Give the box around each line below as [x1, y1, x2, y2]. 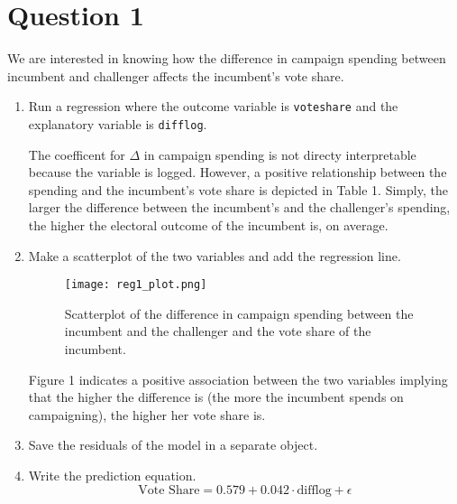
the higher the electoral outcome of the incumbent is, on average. [28, 216, 388, 234]
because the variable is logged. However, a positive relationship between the [28, 163, 447, 182]
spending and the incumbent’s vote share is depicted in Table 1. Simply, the [28, 180, 448, 199]
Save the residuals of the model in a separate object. [28, 435, 318, 454]
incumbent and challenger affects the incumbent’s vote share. [7, 66, 344, 85]
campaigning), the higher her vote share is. [28, 405, 266, 424]
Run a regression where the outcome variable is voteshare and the [28, 97, 398, 116]
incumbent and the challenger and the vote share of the [64, 322, 371, 341]
